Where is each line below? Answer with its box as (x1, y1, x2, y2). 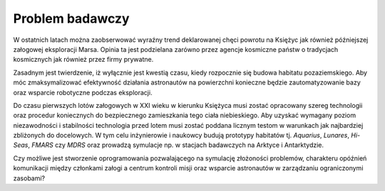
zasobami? (13, 174, 46, 182)
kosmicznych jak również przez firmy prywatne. (13, 55, 154, 64)
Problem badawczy (13, 11, 130, 26)
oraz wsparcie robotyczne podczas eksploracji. (13, 88, 153, 97)
